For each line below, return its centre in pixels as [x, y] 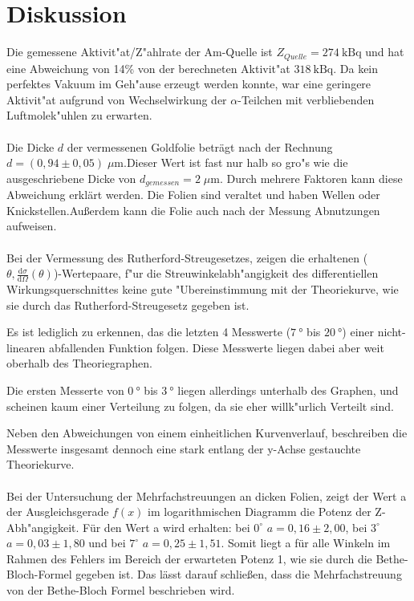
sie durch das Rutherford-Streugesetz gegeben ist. [128, 305]
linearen [26, 347]
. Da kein [356, 68]
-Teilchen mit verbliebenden [306, 99]
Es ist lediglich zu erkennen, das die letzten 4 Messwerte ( [149, 332]
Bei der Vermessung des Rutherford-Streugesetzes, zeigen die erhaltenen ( [187, 257]
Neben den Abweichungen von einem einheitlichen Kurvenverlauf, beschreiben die [207, 433]
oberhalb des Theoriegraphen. [79, 363]
